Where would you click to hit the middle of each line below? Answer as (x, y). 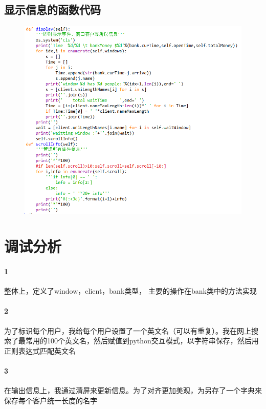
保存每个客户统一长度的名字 (51, 400)
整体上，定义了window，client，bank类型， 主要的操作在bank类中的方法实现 (130, 291)
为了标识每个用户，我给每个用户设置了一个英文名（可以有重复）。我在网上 (128, 330)
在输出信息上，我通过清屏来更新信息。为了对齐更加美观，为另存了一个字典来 (133, 390)
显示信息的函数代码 (52, 9)
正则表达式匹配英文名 (40, 350)
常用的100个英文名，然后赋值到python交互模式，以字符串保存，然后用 (142, 341)
